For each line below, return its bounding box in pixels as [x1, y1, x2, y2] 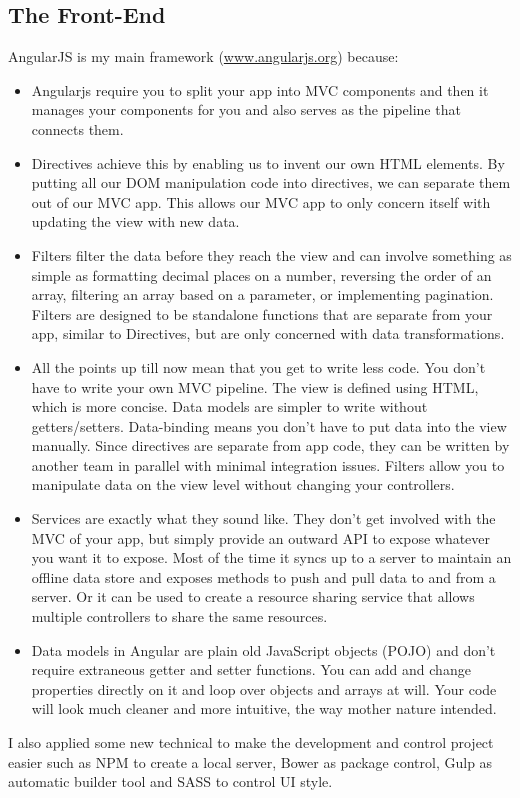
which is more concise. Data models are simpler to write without [31, 396, 428, 417]
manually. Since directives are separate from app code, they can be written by [31, 435, 510, 456]
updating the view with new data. [31, 211, 240, 232]
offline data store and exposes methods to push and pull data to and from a [31, 566, 496, 587]
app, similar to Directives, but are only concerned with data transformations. [31, 323, 505, 344]
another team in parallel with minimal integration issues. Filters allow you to [31, 454, 505, 475]
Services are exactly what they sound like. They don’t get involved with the [31, 508, 496, 529]
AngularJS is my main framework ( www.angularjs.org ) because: [8, 46, 399, 67]
